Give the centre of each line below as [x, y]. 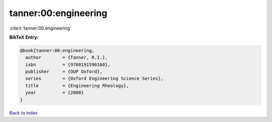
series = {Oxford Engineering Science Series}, [94, 79]
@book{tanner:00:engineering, [57, 50]
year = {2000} [55, 93]
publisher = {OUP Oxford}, [64, 72]
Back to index [23, 112]
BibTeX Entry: [24, 37]
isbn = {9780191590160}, [68, 65]
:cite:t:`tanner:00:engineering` [40, 28]
